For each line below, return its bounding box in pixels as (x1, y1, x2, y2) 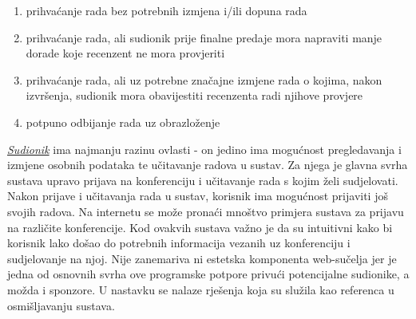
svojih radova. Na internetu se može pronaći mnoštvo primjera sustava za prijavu (7, 203, 404, 219)
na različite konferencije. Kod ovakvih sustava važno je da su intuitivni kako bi (7, 219, 393, 235)
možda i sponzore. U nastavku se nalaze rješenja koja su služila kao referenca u (7, 281, 394, 297)
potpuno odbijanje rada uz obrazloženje (26, 113, 220, 130)
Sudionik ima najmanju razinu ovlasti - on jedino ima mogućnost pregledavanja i (7, 140, 402, 157)
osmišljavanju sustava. (7, 297, 115, 313)
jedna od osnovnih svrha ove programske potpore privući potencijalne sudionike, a (7, 266, 410, 282)
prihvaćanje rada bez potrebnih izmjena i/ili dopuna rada (26, 2, 307, 18)
